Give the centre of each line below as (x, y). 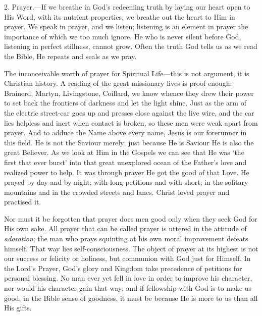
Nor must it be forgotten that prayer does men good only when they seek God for (131, 218)
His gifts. (18, 308)
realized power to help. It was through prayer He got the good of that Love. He (127, 172)
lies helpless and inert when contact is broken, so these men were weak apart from (131, 122)
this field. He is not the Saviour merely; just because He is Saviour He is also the (129, 142)
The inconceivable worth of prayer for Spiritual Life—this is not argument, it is (127, 73)
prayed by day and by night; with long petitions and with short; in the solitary (126, 182)
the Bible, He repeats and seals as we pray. (70, 56)
